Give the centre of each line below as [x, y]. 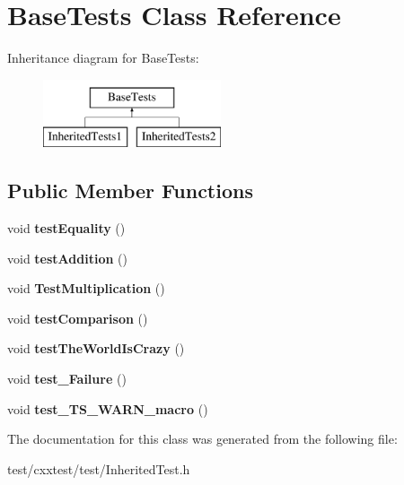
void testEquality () [66, 228]
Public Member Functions [130, 191]
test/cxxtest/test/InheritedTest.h [99, 468]
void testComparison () [78, 318]
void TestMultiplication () [86, 288]
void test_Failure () [67, 379]
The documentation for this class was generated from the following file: [202, 439]
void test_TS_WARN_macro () [108, 408]
